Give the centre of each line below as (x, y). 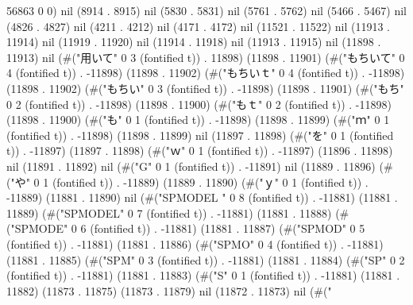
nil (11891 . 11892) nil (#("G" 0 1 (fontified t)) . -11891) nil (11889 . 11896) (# (200, 166)
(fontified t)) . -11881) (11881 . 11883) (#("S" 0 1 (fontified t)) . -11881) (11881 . (203, 275)
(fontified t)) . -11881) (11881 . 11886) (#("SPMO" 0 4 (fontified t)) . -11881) (195, 243)
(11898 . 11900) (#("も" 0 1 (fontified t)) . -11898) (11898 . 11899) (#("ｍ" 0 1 (198, 120)
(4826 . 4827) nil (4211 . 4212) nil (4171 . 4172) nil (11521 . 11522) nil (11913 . (198, 26)
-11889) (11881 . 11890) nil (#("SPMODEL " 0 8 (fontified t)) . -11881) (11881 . (202, 197)
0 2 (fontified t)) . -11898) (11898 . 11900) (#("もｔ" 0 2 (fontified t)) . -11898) (199, 104)
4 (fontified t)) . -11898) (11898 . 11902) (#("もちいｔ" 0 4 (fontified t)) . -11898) (206, 73)
